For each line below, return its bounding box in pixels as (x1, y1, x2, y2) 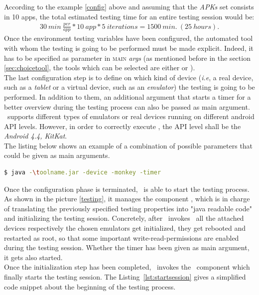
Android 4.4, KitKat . (4, 131, 67, 141)
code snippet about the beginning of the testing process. (4, 281, 176, 292)
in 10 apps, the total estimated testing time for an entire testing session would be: (4, 11, 255, 21)
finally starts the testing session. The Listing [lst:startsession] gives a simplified (4, 272, 246, 282)
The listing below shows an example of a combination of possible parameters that (4, 140, 253, 150)
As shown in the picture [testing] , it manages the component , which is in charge (4, 193, 250, 204)
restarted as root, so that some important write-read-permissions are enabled (4, 232, 239, 243)
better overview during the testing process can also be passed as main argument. (4, 101, 250, 112)
